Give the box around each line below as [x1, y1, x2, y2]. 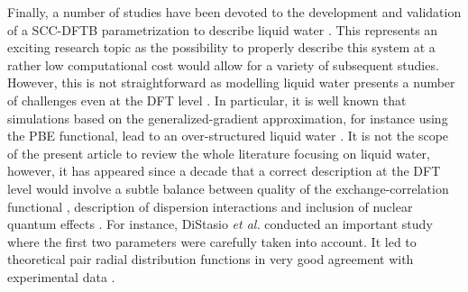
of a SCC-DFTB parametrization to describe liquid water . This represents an [7, 20, 438, 39]
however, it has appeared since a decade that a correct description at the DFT [7, 161, 441, 180]
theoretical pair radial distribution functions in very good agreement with [7, 250, 414, 269]
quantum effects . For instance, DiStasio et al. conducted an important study [7, 214, 433, 233]
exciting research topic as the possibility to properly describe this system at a [7, 38, 436, 57]
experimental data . [7, 267, 115, 286]
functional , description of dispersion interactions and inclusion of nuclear [7, 196, 413, 215]
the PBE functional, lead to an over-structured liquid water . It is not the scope [7, 126, 449, 145]
